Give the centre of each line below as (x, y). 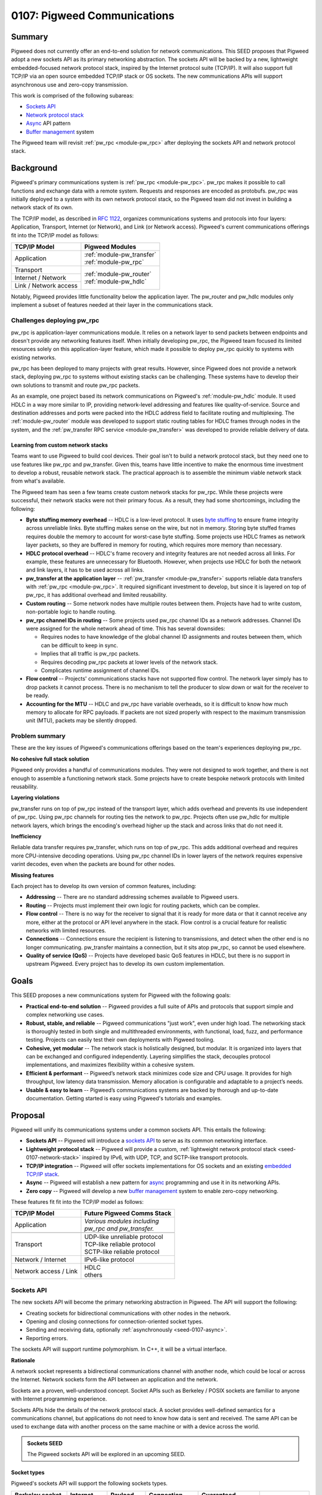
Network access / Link (46, 1271)
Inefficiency (26, 836)
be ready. (38, 695)
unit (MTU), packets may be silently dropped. (81, 721)
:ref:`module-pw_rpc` (114, 262)
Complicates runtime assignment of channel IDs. (100, 670)
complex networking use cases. (65, 1015)
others (93, 1275)
